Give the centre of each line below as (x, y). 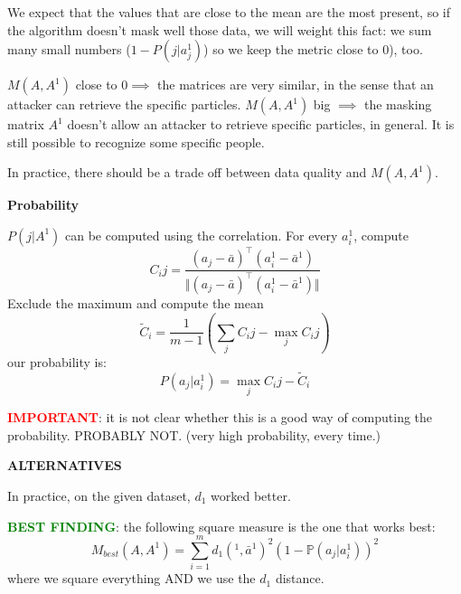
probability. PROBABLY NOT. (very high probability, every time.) (194, 434)
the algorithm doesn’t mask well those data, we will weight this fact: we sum (220, 29)
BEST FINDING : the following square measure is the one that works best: (221, 526)
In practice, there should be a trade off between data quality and (187, 172)
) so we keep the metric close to (291, 49)
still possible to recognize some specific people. (136, 141)
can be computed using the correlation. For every (202, 235)
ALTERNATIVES (65, 465)
